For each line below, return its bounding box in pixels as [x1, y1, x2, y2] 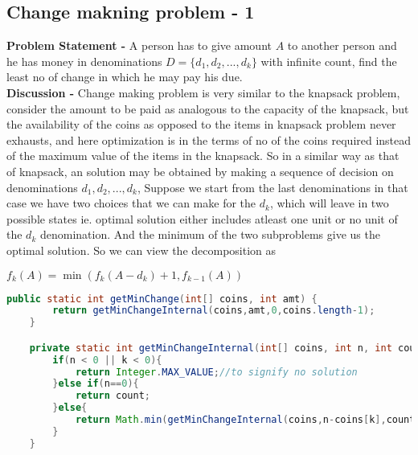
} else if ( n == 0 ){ [52, 378, 139, 390]
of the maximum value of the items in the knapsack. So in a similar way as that [6, 147, 400, 164]
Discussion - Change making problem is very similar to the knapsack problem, [6, 84, 400, 100]
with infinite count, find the [260, 52, 397, 69]
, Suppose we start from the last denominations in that [137, 178, 408, 195]
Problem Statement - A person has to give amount [6, 37, 272, 54]
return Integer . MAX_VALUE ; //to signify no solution [75, 366, 358, 378]
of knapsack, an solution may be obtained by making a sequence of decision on [6, 162, 394, 179]
